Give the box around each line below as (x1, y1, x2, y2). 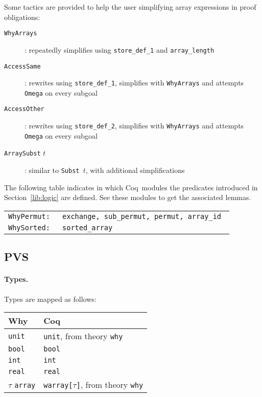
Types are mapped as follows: (4, 293, 97, 304)
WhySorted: (8, 223, 50, 232)
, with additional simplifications (85, 165, 185, 175)
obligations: (4, 11, 40, 22)
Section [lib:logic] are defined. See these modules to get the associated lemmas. (4, 192, 251, 203)
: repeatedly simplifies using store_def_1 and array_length (25, 44, 215, 55)
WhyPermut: (8, 212, 50, 220)
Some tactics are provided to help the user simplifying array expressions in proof (4, 2, 256, 12)
